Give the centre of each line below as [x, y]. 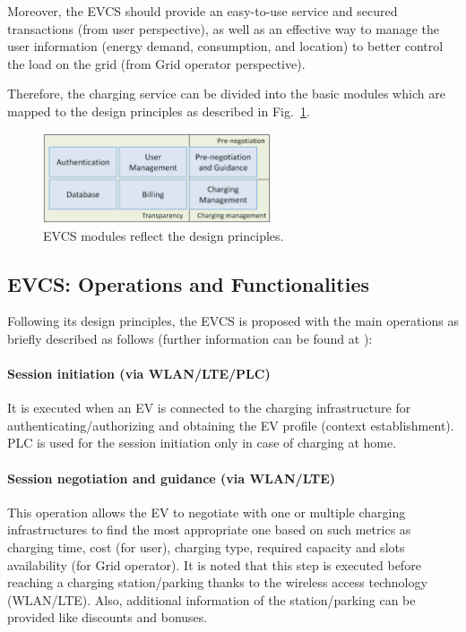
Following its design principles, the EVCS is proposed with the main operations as [233, 321]
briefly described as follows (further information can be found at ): [190, 338]
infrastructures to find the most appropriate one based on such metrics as [209, 530]
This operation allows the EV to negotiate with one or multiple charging [207, 512]
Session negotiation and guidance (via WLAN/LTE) [172, 478]
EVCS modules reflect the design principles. [164, 235]
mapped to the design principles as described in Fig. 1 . [159, 111]
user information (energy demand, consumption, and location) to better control [225, 46]
